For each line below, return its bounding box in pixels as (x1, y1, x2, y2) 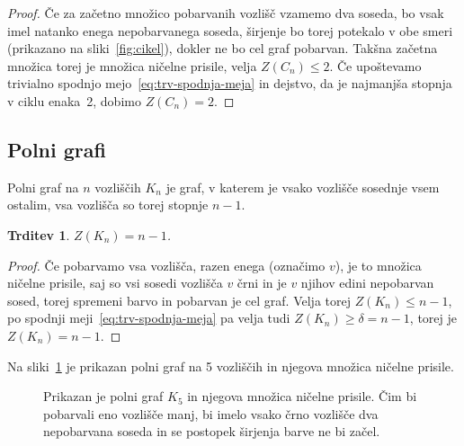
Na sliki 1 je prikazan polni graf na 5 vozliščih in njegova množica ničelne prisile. (7, 356, 454, 375)
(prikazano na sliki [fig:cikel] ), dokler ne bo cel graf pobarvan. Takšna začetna (7, 39, 438, 58)
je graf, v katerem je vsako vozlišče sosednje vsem (165, 177, 440, 196)
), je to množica (335, 255, 422, 274)
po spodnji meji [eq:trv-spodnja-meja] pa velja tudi (7, 308, 290, 327)
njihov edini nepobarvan (300, 273, 434, 292)
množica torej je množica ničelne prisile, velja (7, 56, 257, 75)
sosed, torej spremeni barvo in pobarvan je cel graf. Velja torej (7, 290, 351, 309)
